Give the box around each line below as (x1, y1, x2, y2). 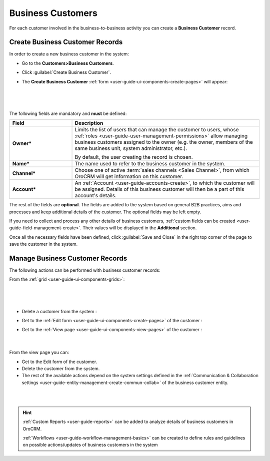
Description (74, 120, 103, 127)
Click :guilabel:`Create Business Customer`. (21, 69, 111, 75)
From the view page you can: (9, 350, 69, 356)
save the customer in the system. (9, 241, 77, 247)
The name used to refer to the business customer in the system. (74, 160, 225, 167)
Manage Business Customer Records (9, 254, 127, 262)
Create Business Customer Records (9, 38, 123, 46)
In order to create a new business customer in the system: (9, 51, 129, 57)
